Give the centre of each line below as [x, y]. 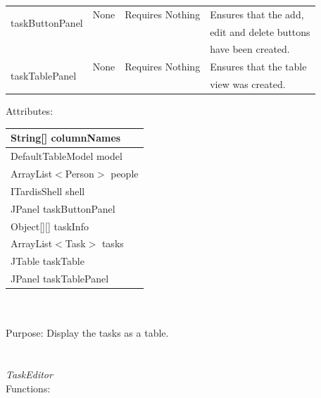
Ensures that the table [258, 67]
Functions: [28, 388]
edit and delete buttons [260, 31]
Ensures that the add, [257, 14]
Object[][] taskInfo [50, 226]
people [125, 173]
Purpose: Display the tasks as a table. [87, 333]
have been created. [250, 49]
